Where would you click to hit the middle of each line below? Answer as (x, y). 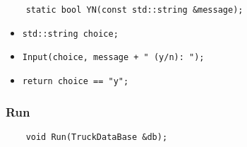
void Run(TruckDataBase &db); (97, 137)
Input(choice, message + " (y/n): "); (113, 58)
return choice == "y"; (76, 81)
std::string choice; (70, 34)
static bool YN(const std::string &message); (134, 10)
